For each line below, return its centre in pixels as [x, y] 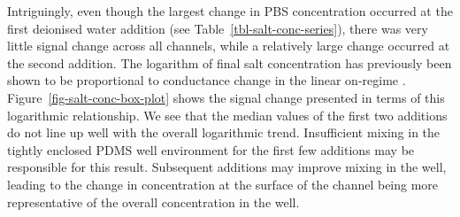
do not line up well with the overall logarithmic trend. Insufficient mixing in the [224, 132]
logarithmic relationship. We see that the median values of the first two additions [227, 115]
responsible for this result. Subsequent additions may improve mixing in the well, [227, 167]
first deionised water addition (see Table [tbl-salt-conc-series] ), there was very [218, 28]
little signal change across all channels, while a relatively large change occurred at [229, 46]
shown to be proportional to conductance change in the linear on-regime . [207, 80]
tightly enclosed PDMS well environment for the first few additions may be [211, 149]
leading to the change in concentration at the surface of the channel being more [223, 184]
